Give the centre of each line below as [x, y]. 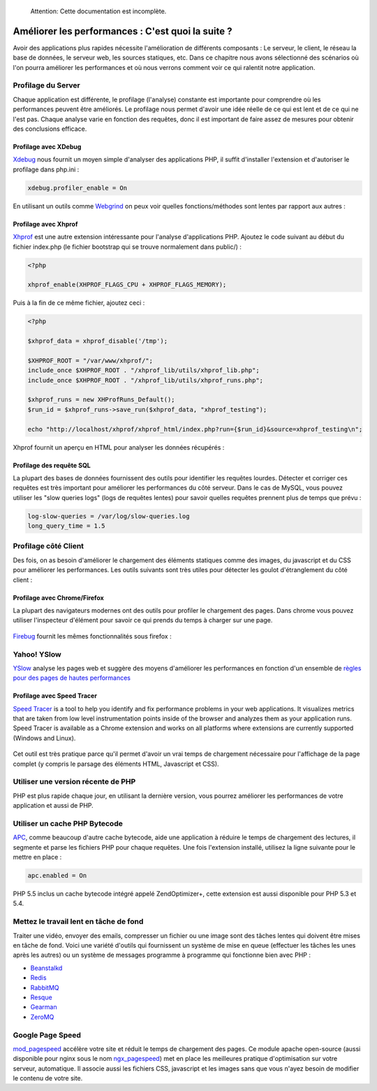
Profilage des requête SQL [52, 465]
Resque [41, 997]
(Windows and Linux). [44, 738]
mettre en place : [37, 857]
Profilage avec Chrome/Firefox [58, 597]
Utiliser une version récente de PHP [74, 782]
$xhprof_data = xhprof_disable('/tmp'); [97, 341]
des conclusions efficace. [50, 129]
